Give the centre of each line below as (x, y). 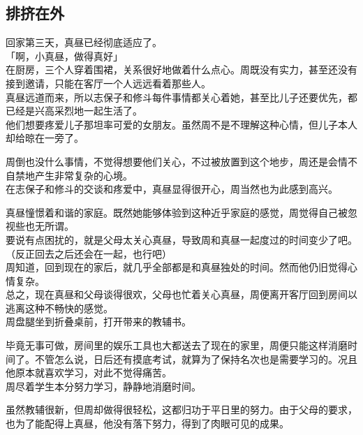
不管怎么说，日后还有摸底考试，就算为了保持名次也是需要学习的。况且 (196, 359)
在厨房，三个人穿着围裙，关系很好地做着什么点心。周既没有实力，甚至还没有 (181, 69)
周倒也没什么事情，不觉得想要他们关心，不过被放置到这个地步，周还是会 (172, 161)
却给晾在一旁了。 (45, 138)
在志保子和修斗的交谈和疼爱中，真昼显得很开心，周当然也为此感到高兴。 (172, 189)
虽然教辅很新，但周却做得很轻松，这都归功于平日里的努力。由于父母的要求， (181, 410)
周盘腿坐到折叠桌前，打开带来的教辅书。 (98, 322)
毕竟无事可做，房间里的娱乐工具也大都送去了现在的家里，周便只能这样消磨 (177, 345)
